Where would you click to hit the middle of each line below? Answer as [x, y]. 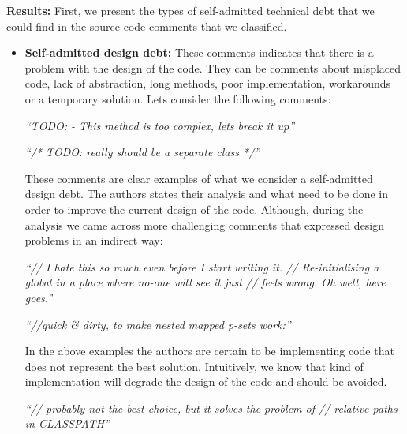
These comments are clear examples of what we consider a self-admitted [199, 178]
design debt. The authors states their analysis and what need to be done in [207, 194]
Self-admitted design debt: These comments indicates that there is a [199, 52]
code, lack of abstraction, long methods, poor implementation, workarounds [207, 83]
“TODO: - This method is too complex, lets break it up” [160, 125]
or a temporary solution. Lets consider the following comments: [178, 98]
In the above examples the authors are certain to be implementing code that [209, 351]
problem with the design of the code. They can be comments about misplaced [213, 67]
